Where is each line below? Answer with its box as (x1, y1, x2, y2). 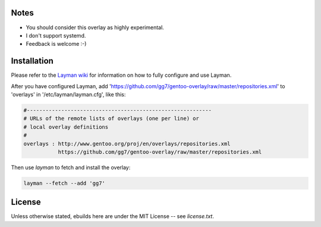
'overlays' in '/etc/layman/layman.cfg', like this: (11, 91, 126, 98)
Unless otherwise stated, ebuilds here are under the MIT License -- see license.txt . (11, 213, 214, 220)
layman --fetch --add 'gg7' (23, 179, 105, 186)
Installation (11, 56, 53, 66)
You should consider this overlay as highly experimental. (26, 24, 165, 31)
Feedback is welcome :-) (26, 41, 87, 48)
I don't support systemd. (26, 32, 86, 39)
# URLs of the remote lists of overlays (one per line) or (23, 115, 199, 122)
